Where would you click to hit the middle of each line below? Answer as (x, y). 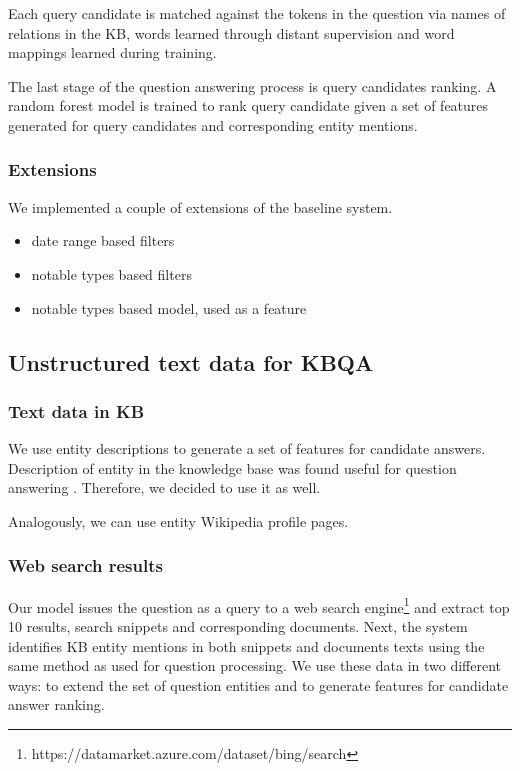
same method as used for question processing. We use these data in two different (255, 665)
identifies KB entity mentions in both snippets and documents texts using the (246, 645)
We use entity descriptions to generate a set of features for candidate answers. (247, 448)
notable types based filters (111, 273)
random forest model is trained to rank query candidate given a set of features (248, 105)
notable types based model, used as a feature (169, 307)
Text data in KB (76, 410)
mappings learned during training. (112, 52)
